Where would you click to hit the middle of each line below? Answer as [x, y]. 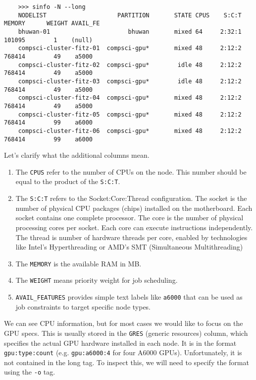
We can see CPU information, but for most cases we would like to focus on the [124, 323]
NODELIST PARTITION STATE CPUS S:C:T [130, 15]
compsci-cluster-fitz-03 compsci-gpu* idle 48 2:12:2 [130, 81]
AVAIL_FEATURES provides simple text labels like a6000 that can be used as [129, 297]
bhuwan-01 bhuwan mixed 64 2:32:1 [130, 32]
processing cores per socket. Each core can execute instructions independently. [134, 227]
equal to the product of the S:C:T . [68, 181]
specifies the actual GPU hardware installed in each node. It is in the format [120, 343]
